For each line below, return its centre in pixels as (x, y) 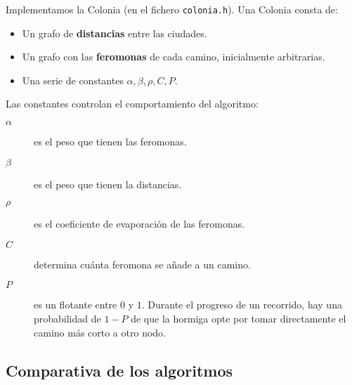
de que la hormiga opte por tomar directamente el (239, 318)
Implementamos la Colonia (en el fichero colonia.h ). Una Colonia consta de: (172, 9)
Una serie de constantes (73, 80)
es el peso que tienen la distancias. (108, 184)
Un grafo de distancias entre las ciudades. (115, 33)
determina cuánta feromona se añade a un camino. (142, 264)
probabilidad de (67, 318)
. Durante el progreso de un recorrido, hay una (242, 305)
